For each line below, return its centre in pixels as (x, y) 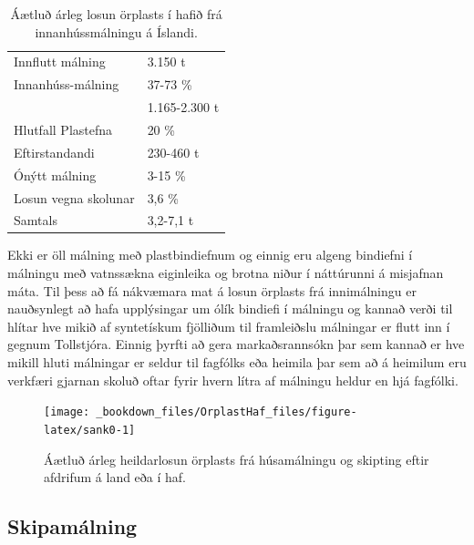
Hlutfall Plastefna (63, 129)
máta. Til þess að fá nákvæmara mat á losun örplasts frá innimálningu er (212, 290)
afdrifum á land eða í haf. (115, 477)
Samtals (36, 220)
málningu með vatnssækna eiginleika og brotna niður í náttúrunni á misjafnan (226, 273)
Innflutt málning (60, 62)
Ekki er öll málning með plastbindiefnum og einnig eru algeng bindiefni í (210, 255)
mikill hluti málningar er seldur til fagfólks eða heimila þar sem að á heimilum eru (237, 362)
